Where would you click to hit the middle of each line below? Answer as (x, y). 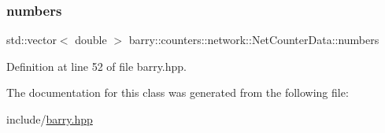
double (91, 40)
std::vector (31, 40)
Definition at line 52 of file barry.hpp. (96, 66)
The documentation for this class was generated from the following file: (178, 92)
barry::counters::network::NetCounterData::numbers (254, 40)
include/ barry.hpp (50, 119)
